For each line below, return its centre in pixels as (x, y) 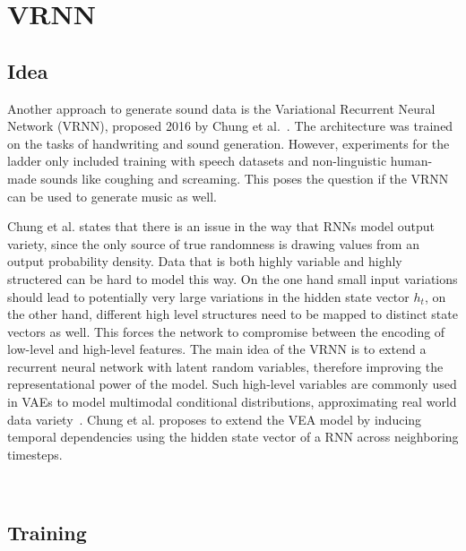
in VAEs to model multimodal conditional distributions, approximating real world (232, 402)
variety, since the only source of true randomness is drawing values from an (213, 243)
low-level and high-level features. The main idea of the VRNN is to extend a (217, 349)
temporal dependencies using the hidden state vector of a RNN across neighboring (233, 437)
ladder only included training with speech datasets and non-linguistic (197, 161)
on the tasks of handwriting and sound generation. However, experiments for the (229, 143)
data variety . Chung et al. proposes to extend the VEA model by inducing (215, 419)
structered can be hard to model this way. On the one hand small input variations (233, 278)
